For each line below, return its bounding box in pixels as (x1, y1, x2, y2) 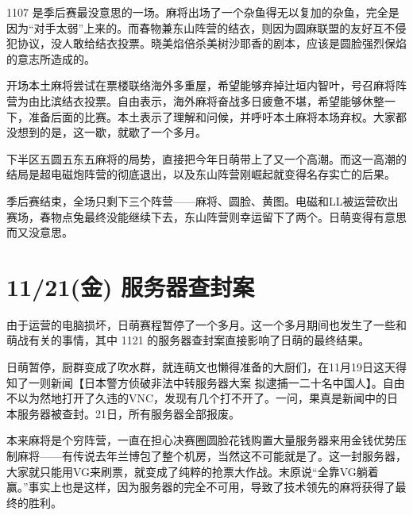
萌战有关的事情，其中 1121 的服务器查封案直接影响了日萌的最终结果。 (6, 332, 370, 348)
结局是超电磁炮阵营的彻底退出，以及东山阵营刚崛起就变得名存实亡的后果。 (6, 166, 396, 183)
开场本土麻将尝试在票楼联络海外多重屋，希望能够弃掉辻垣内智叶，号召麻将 (6, 77, 396, 94)
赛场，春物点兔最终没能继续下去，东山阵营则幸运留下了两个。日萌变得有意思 (6, 208, 407, 225)
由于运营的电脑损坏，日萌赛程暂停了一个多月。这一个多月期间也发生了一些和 (6, 316, 407, 332)
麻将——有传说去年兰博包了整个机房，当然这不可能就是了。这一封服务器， (17, 448, 407, 463)
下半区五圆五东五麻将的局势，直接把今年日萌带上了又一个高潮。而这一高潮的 (6, 150, 407, 167)
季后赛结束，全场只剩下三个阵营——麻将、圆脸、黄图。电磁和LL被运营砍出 (6, 192, 399, 209)
